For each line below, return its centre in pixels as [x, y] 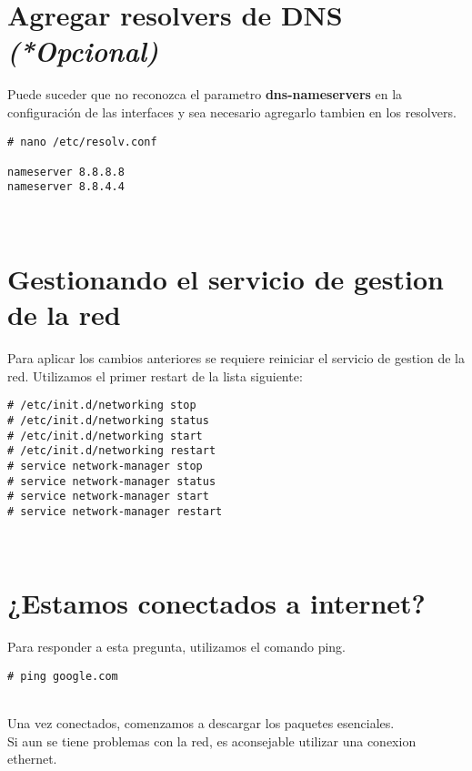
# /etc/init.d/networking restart [112, 451]
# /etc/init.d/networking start [105, 436]
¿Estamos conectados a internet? [216, 603]
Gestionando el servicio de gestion [226, 278]
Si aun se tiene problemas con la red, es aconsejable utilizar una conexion [212, 741]
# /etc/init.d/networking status [108, 420]
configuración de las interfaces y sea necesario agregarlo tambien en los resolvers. [232, 112]
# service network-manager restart [115, 511]
